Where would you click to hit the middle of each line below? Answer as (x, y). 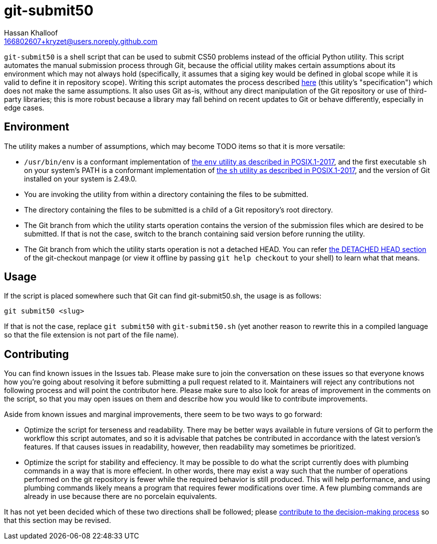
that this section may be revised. (58, 520)
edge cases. (24, 107)
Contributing (37, 354)
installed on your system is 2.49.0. (81, 178)
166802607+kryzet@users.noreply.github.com (81, 41)
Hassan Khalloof (31, 32)
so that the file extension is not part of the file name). (91, 335)
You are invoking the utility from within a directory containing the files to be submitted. (166, 194)
